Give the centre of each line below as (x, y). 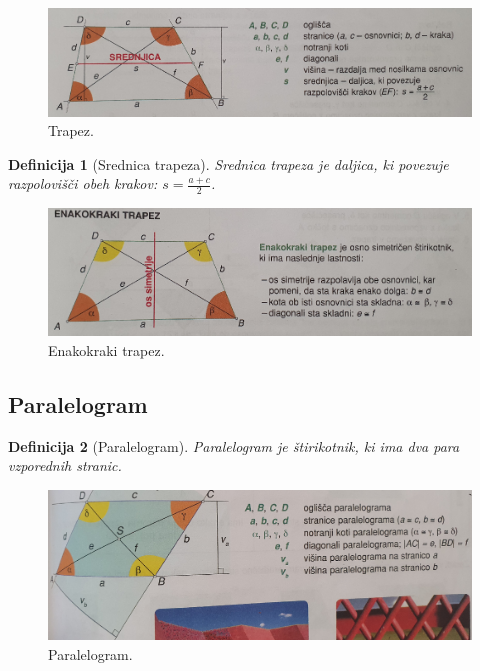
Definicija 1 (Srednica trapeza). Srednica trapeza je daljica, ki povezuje (228, 163)
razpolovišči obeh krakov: (83, 183)
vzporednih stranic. (65, 465)
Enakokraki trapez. (106, 349)
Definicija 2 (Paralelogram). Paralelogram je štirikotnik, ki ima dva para (234, 445)
